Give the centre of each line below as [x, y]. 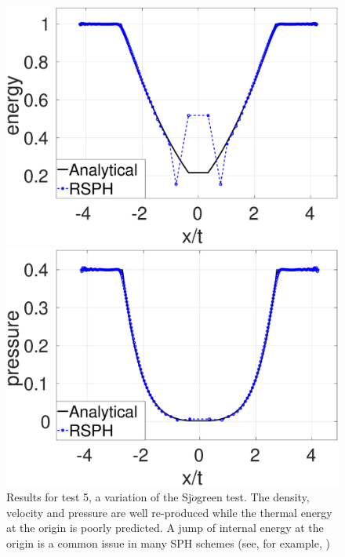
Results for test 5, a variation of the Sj [99, 497]
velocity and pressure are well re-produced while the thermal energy [169, 512]
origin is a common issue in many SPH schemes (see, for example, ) [168, 542]
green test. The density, [253, 497]
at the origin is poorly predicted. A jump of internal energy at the [165, 528]
